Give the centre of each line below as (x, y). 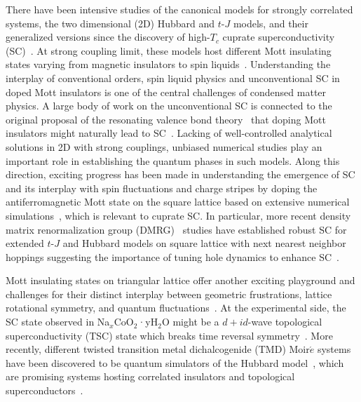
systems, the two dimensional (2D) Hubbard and (110, 23)
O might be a (190, 322)
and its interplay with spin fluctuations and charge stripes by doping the (162, 188)
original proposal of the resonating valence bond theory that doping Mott (166, 119)
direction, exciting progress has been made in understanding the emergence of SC (180, 174)
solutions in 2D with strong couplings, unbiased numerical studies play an (164, 146)
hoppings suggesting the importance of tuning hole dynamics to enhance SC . (172, 256)
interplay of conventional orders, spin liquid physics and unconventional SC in (173, 78)
